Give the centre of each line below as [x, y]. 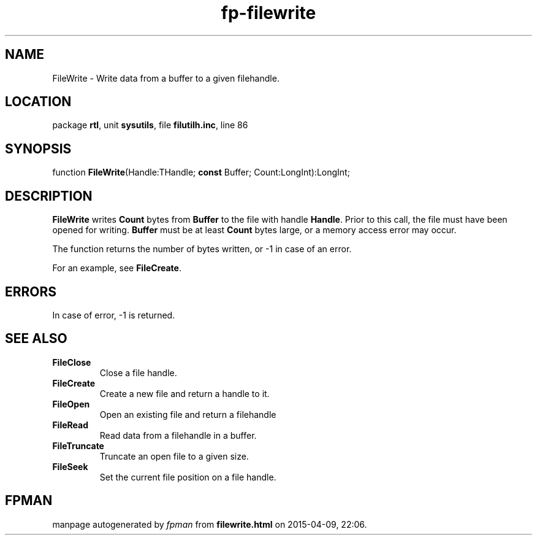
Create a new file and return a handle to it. [185, 393]
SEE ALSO [36, 339]
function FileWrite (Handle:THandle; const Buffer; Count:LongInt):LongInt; [201, 172]
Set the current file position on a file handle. [188, 477]
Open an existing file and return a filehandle [188, 414]
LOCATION [38, 102]
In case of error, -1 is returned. [114, 315]
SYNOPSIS [38, 148]
